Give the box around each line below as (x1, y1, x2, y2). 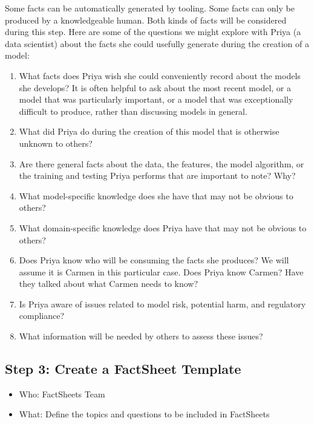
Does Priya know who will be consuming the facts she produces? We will (19, 254, 289, 266)
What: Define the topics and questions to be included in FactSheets (19, 408, 270, 420)
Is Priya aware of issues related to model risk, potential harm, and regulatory (19, 297, 306, 310)
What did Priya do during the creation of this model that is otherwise (19, 125, 280, 138)
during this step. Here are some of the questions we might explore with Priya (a (5, 25, 301, 38)
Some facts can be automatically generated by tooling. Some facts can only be (5, 2, 295, 14)
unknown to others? (19, 137, 93, 149)
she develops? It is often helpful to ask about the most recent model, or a (19, 81, 291, 94)
